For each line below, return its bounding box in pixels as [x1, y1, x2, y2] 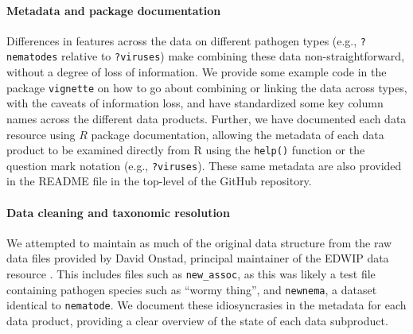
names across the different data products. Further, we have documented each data [6, 110, 407, 126]
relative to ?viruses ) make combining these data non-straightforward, [61, 48, 405, 64]
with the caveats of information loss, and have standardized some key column [6, 95, 384, 111]
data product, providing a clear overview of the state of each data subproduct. [6, 313, 388, 328]
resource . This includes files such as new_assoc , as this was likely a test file [6, 266, 376, 282]
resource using [6, 126, 76, 142]
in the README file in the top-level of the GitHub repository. [6, 173, 312, 189]
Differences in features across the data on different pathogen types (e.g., [6, 32, 357, 49]
